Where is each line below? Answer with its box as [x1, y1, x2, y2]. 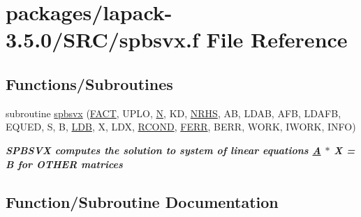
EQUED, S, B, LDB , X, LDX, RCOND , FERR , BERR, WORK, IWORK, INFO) [6, 119, 356, 134]
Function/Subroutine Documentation [6, 190, 279, 212]
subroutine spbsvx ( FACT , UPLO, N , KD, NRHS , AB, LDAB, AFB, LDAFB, [6, 105, 341, 120]
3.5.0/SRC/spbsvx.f [6, 25, 199, 54]
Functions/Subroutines [6, 73, 173, 94]
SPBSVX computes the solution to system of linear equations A [6, 142, 321, 157]
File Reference [206, 25, 348, 54]
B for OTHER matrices [6, 156, 123, 171]
